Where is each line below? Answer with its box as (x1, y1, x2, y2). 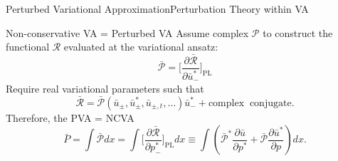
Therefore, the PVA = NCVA (6, 110, 134, 125)
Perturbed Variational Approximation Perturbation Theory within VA (6, 1, 309, 16)
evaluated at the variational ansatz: (63, 39, 218, 54)
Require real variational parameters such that (6, 81, 204, 96)
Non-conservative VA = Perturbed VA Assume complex (6, 25, 249, 40)
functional (6, 39, 50, 54)
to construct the (263, 25, 333, 40)
